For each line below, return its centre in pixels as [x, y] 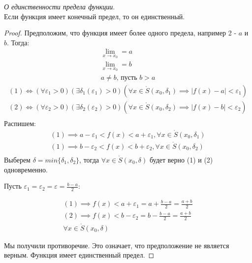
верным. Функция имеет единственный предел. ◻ [79, 255]
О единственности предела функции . [60, 6]
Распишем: [20, 123]
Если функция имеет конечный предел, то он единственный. [94, 16]
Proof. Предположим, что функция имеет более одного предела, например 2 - [120, 33]
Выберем [17, 159]
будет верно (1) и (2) [181, 159]
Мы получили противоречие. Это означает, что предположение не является [117, 245]
